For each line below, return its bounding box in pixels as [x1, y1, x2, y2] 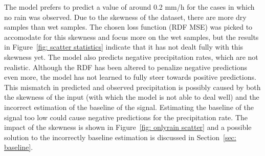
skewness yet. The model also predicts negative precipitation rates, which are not [4, 51, 258, 62]
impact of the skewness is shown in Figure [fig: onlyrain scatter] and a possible [4, 122, 252, 132]
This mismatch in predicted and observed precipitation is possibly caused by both [4, 81, 261, 92]
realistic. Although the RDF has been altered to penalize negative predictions [4, 61, 247, 72]
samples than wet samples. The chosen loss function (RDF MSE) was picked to [4, 21, 253, 32]
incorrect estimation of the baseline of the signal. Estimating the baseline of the [4, 101, 254, 112]
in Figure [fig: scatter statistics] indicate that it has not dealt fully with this [4, 41, 244, 52]
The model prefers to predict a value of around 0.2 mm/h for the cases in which [4, 2, 255, 12]
